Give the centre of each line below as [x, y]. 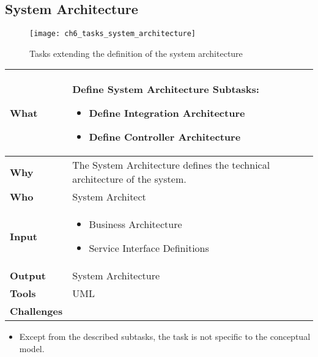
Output [28, 276]
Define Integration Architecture [167, 113]
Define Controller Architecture [165, 137]
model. [32, 349]
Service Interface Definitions [149, 248]
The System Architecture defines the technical [171, 165]
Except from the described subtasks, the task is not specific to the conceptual [165, 337]
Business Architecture [135, 224]
